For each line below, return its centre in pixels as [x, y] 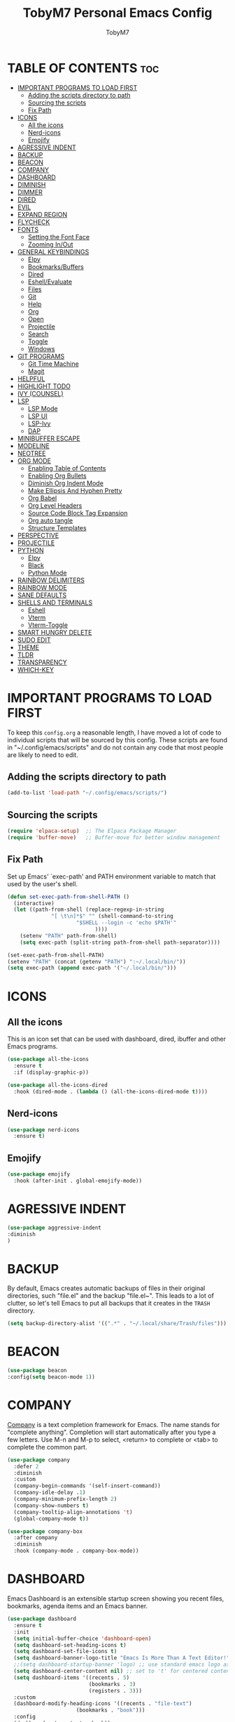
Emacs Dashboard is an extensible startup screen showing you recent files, [116, 1598]
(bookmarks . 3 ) [112, 1684]
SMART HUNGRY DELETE [55, 632]
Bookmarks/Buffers [56, 267]
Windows [41, 348]
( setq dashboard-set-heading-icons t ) [70, 1645]
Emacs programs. [33, 1046]
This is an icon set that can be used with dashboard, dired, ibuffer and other [116, 1039]
